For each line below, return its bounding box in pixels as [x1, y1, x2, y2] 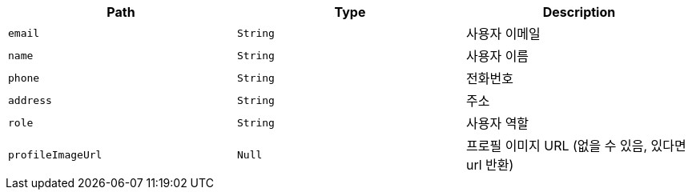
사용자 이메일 [465, 26, 541, 42]
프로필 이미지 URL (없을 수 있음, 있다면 [465, 138, 686, 154]
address [8, 94, 52, 106]
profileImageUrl [8, 148, 103, 161]
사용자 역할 [465, 115, 529, 131]
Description [542, 4, 616, 20]
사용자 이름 [465, 48, 529, 64]
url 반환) [465, 157, 514, 173]
